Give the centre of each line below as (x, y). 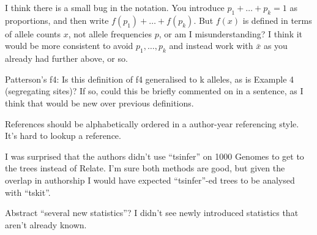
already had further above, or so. (66, 58)
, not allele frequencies (110, 33)
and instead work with (211, 46)
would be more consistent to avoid (69, 46)
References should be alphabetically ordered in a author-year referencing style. (152, 123)
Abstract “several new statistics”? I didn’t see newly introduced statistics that (152, 213)
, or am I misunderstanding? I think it (231, 33)
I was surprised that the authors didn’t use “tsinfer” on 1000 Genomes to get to (155, 156)
